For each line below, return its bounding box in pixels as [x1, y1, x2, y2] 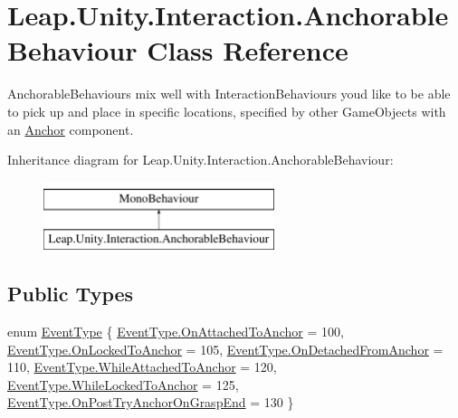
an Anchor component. [7, 119, 134, 138]
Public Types [7, 280, 134, 308]
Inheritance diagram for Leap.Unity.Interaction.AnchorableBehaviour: [7, 150, 394, 169]
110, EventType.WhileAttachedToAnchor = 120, [7, 357, 277, 376]
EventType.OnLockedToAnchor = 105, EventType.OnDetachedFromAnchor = [7, 339, 444, 358]
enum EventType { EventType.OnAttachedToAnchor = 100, [7, 322, 344, 341]
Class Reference [147, 32, 348, 69]
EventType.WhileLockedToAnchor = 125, [7, 375, 239, 394]
